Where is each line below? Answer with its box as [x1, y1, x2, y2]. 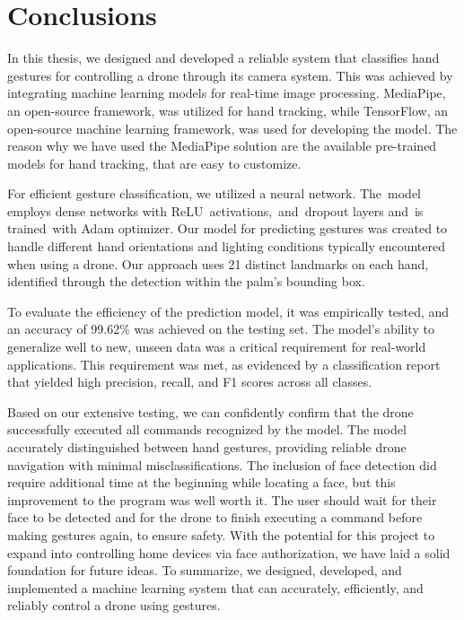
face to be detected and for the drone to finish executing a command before [7, 508, 423, 527]
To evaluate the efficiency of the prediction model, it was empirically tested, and [7, 301, 450, 320]
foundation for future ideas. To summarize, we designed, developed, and [7, 561, 402, 580]
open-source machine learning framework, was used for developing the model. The [7, 118, 458, 137]
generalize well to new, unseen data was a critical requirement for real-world [7, 337, 426, 356]
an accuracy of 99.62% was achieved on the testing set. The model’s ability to [7, 319, 434, 338]
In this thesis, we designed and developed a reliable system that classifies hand [7, 48, 440, 67]
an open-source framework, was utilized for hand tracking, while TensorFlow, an [7, 100, 449, 119]
